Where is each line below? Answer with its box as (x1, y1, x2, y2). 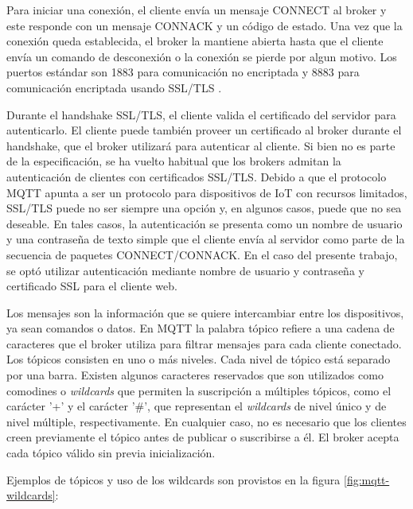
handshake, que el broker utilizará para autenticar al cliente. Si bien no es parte (6, 137, 395, 153)
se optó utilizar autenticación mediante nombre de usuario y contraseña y (6, 262, 364, 278)
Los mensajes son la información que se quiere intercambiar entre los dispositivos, (6, 304, 404, 321)
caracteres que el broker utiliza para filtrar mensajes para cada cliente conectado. (6, 335, 402, 352)
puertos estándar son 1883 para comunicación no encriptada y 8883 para (6, 64, 360, 80)
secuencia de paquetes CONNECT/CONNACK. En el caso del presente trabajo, (6, 246, 398, 262)
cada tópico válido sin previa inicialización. (6, 445, 216, 461)
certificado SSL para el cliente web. (6, 278, 177, 294)
